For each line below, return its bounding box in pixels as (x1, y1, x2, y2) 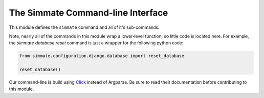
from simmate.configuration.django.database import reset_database (19, 53, 185, 59)
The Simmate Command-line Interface (9, 7, 168, 18)
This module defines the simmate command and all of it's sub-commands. (9, 24, 160, 30)
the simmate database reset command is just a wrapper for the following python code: (9, 40, 184, 46)
